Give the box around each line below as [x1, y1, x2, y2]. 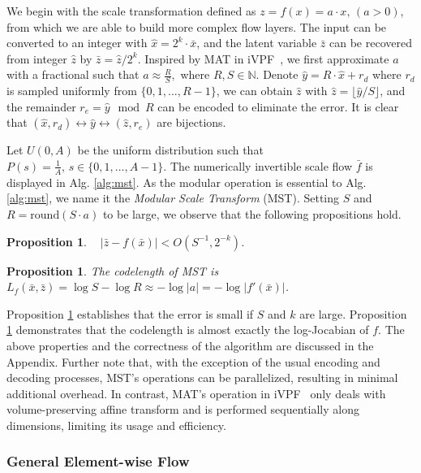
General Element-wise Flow [6, 451, 190, 471]
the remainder [6, 98, 76, 115]
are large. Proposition [299, 305, 407, 322]
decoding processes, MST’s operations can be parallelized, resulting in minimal [6, 369, 398, 386]
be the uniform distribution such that [77, 141, 264, 158]
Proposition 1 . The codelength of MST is [6, 262, 219, 279]
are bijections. [157, 114, 226, 131]
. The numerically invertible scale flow [163, 157, 353, 174]
